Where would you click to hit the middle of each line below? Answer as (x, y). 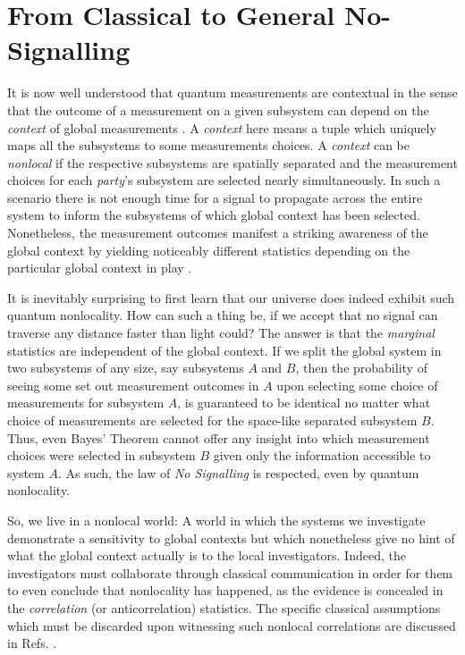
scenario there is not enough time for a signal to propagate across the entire (215, 197)
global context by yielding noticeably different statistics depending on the (209, 250)
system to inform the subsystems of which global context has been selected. (214, 215)
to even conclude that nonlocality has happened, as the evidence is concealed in (225, 590)
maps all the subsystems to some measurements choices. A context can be (208, 145)
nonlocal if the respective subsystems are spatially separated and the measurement (232, 162)
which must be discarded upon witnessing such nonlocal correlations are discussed (232, 625)
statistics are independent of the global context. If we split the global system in (224, 350)
